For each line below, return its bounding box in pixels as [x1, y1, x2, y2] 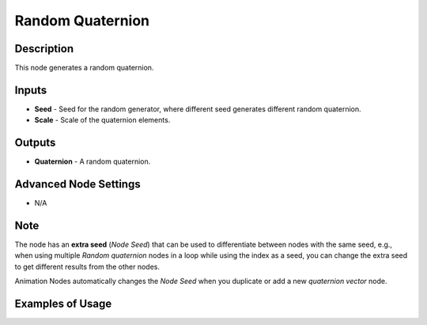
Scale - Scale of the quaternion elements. [34, 115, 171, 125]
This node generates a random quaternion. [14, 63, 154, 73]
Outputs [14, 136, 56, 149]
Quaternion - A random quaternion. [34, 157, 151, 166]
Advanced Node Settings [14, 178, 142, 191]
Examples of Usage [14, 297, 112, 311]
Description [14, 42, 74, 55]
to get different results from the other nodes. [14, 262, 161, 271]
